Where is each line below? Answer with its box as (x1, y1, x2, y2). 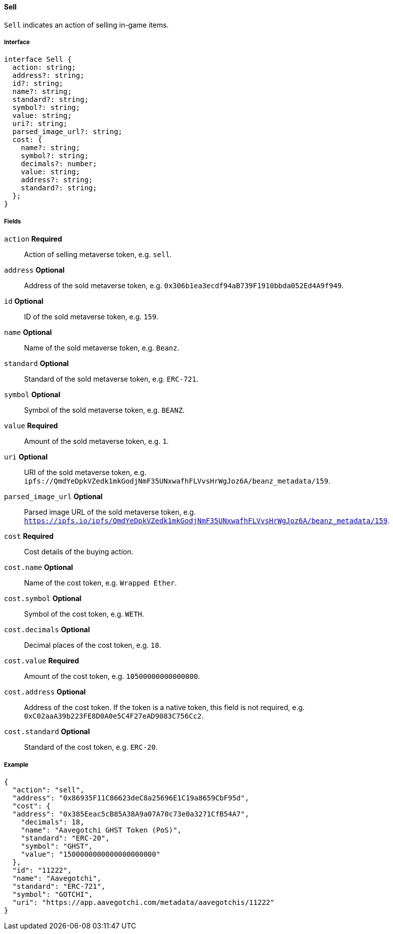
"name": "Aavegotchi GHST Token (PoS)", (21, 826, 182, 834)
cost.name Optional (4, 563, 73, 572)
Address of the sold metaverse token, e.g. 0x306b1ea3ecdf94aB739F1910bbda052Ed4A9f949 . (24, 281, 344, 290)
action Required (4, 235, 62, 244)
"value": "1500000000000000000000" (21, 850, 160, 858)
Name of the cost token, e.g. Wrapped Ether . (24, 578, 177, 588)
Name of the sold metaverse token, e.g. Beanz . (24, 343, 179, 353)
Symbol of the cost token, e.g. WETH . (24, 610, 144, 619)
